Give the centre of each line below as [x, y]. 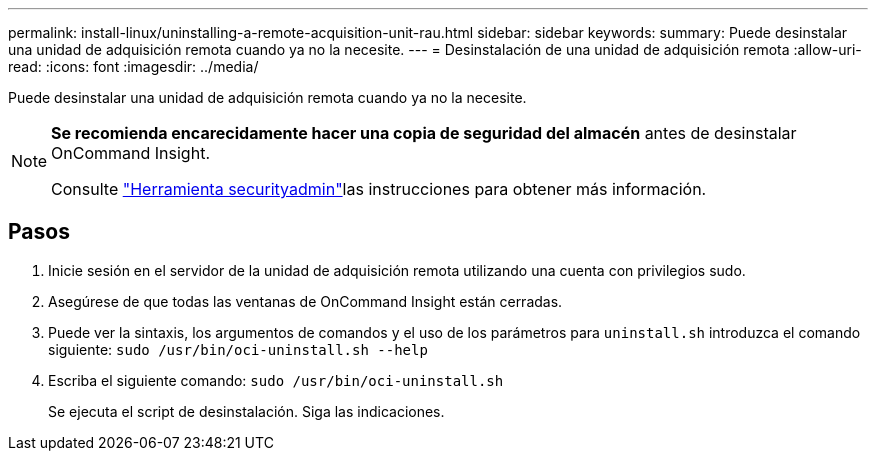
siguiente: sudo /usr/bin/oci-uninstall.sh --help [238, 349]
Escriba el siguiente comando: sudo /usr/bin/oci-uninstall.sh [276, 380]
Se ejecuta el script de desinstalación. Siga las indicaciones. [246, 411]
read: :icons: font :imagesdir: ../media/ [133, 66]
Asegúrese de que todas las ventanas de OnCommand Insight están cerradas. [305, 301]
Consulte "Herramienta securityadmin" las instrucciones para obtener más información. [379, 189]
